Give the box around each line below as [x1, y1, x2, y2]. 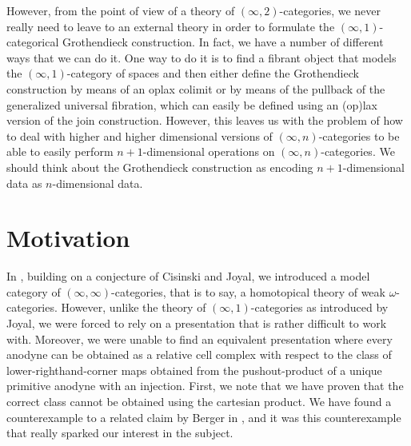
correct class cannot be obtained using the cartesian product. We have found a [6, 393, 392, 409]
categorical [6, 34, 59, 50]
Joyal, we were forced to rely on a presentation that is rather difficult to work [6, 315, 387, 332]
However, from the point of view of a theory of [6, 2, 235, 18]
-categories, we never [279, 2, 381, 18]
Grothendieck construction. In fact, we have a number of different [62, 34, 384, 50]
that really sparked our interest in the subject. [6, 424, 233, 441]
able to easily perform [6, 143, 114, 160]
